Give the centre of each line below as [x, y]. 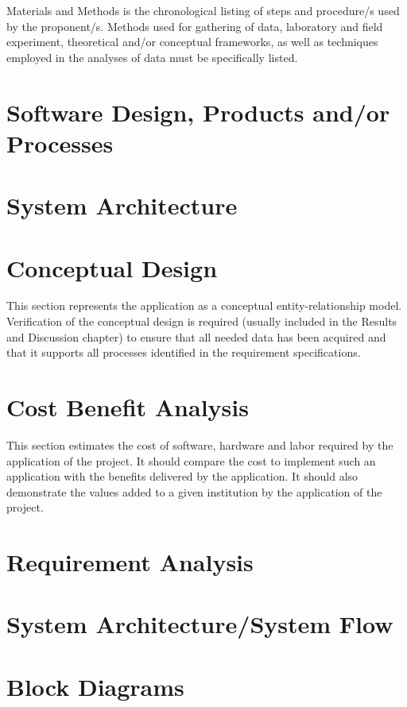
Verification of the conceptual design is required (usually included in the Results [202, 321]
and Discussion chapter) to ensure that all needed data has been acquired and [196, 336]
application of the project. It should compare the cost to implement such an [191, 460]
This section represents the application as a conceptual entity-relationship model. [204, 305]
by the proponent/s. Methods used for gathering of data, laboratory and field [195, 26]
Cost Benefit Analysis [128, 407]
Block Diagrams [95, 686]
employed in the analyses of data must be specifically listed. [152, 57]
